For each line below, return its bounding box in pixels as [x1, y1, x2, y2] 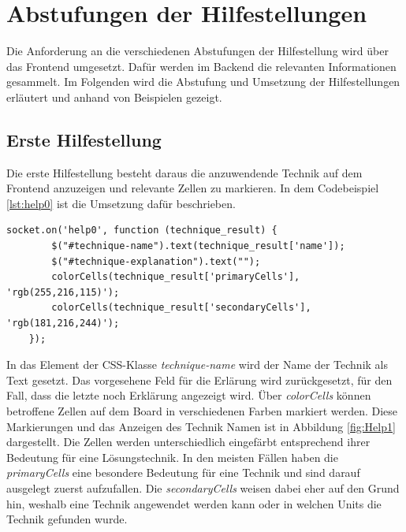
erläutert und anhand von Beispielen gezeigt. [6, 88, 222, 105]
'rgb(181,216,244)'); [6, 318, 120, 329]
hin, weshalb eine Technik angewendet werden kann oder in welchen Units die [6, 495, 382, 512]
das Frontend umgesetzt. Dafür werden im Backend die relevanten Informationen [6, 58, 397, 74]
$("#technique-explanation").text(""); [51, 255, 261, 267]
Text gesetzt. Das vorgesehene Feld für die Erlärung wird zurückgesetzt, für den [6, 371, 393, 388]
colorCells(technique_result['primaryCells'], [51, 271, 300, 283]
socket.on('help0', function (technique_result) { [6, 225, 277, 236]
